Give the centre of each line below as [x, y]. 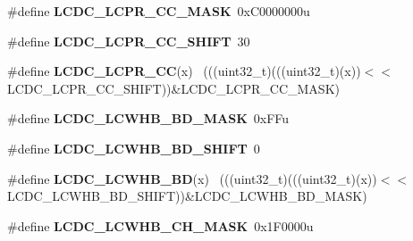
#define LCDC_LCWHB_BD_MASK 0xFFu [148, 118]
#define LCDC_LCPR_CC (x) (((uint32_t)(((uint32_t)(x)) [184, 71]
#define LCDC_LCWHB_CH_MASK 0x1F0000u [160, 225]
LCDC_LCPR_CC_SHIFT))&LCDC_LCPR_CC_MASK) [173, 88]
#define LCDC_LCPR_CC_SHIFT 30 [129, 41]
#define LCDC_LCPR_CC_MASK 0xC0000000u [159, 11]
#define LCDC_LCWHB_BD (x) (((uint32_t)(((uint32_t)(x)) [192, 178]
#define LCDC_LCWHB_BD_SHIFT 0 [134, 148]
